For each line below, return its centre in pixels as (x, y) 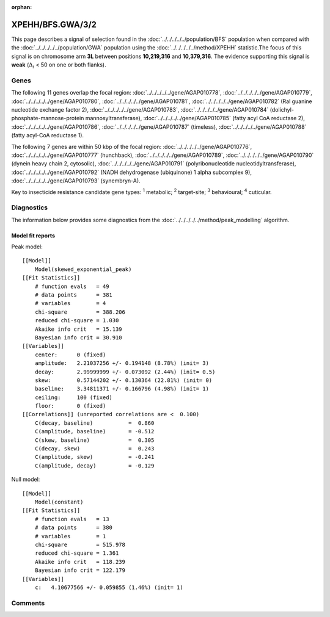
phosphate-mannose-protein (48, 118)
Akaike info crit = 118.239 (80, 562)
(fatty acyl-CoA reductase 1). (48, 135)
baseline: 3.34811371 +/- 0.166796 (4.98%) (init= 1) (122, 389)
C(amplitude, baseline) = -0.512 (94, 431)
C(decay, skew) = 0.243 (94, 449)
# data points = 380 (74, 528)
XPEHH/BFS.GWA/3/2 (54, 24)
